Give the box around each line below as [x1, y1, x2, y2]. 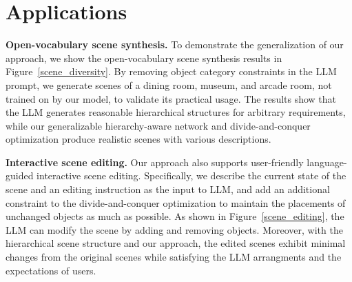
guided [6, 168, 34, 183]
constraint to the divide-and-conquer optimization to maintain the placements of [6, 195, 346, 210]
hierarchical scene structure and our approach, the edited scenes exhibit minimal [6, 236, 346, 250]
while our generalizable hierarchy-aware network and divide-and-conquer [6, 118, 311, 132]
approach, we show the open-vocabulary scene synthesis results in [6, 50, 282, 65]
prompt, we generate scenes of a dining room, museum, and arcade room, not [6, 77, 332, 92]
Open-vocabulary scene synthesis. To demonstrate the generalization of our [6, 37, 344, 52]
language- [307, 154, 347, 169]
